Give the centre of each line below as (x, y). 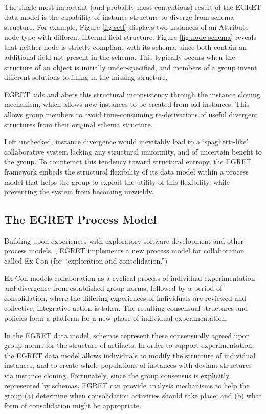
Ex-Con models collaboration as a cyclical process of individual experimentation (130, 278)
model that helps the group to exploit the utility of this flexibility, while (117, 181)
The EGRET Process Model (81, 219)
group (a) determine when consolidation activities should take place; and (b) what (133, 395)
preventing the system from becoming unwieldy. (79, 192)
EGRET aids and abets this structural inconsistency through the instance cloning (132, 94)
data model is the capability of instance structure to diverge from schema (119, 17)
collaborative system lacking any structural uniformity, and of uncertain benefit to (133, 151)
